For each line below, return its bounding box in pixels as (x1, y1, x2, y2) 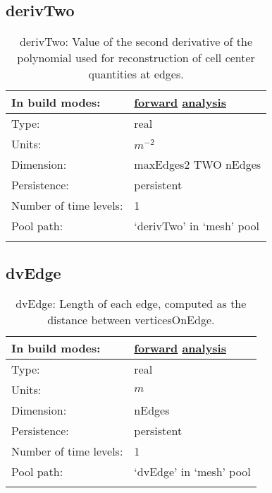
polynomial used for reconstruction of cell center (17, 49, 255, 66)
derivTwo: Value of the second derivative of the (20, 33, 253, 50)
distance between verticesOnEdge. (47, 311, 215, 328)
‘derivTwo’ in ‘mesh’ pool (134, 218, 259, 234)
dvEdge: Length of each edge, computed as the (16, 295, 247, 312)
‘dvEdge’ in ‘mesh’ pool (134, 463, 251, 480)
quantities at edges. (88, 66, 184, 83)
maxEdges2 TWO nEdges (134, 156, 261, 173)
